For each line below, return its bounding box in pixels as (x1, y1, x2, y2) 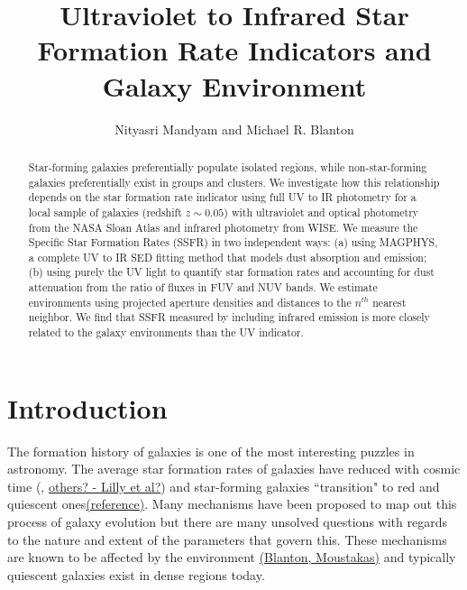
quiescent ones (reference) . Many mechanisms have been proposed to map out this (7, 494, 457, 513)
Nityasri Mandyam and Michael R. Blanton (114, 119, 354, 138)
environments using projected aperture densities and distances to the (28, 294, 352, 309)
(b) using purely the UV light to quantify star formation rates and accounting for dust (28, 264, 435, 280)
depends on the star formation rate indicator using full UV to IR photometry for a (28, 189, 417, 205)
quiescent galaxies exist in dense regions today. (7, 565, 265, 584)
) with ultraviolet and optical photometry (224, 204, 419, 219)
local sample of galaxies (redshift (28, 204, 182, 219)
